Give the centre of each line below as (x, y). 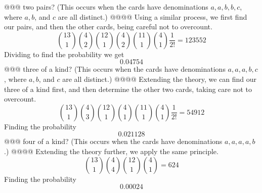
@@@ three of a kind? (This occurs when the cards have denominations (115, 69)
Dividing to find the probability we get (64, 54)
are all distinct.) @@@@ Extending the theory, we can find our (160, 79)
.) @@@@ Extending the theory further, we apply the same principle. (111, 151)
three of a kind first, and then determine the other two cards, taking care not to (128, 89)
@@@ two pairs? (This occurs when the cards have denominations (106, 7)
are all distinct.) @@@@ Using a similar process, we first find (152, 16)
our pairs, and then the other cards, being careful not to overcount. (108, 27)
